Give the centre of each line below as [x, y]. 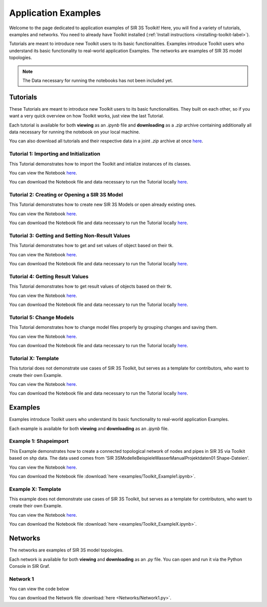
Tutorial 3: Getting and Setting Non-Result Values [70, 236]
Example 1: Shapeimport [39, 441]
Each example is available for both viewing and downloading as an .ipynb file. [89, 428]
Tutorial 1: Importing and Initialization [55, 154]
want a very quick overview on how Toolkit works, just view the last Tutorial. [87, 116]
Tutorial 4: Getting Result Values [49, 276]
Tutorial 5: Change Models [42, 317]
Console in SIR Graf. [30, 566]
